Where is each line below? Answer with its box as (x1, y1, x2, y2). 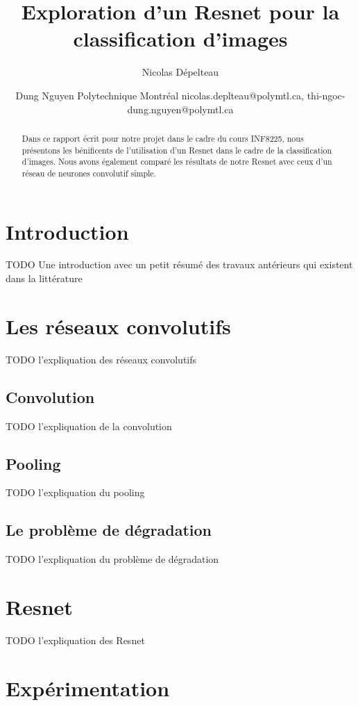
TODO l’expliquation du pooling (6, 485, 145, 500)
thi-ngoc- (307, 88, 346, 102)
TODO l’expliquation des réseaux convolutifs (6, 352, 197, 366)
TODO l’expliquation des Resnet (6, 632, 145, 647)
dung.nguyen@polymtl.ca (127, 101, 234, 116)
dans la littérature (6, 271, 83, 286)
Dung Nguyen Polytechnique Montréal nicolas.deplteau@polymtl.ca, (15, 88, 304, 102)
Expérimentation (6, 673, 170, 702)
